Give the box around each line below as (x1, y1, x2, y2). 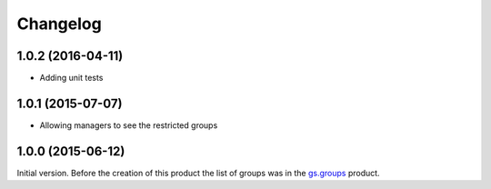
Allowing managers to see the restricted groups (39, 119, 218, 131)
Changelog (16, 14, 102, 34)
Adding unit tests (39, 73, 104, 84)
